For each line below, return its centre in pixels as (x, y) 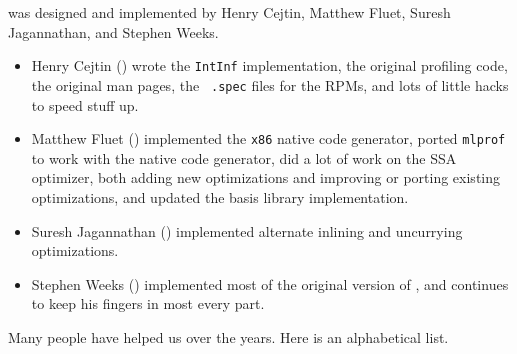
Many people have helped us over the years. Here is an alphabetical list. (228, 336)
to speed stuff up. (85, 104)
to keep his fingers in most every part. (148, 303)
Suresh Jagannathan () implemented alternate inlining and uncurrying (247, 230)
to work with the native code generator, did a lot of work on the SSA (244, 157)
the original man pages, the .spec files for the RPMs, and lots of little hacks (270, 84)
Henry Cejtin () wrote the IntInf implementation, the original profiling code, (269, 65)
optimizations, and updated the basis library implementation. (220, 196)
